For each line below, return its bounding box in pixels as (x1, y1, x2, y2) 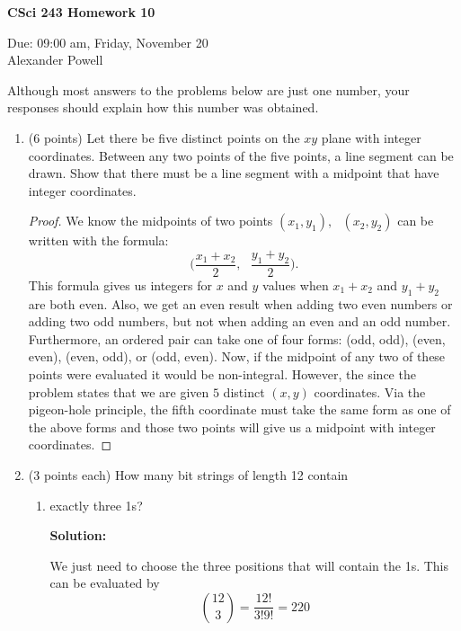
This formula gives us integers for (28, 275, 212, 294)
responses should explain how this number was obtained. (7, 98, 319, 117)
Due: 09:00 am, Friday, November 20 (7, 32, 208, 51)
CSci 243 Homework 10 (7, 3, 155, 21)
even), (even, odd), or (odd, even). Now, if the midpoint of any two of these (28, 347, 446, 366)
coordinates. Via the (314, 382, 426, 401)
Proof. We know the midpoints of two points (28, 211, 273, 230)
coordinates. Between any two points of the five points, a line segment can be (28, 146, 454, 164)
